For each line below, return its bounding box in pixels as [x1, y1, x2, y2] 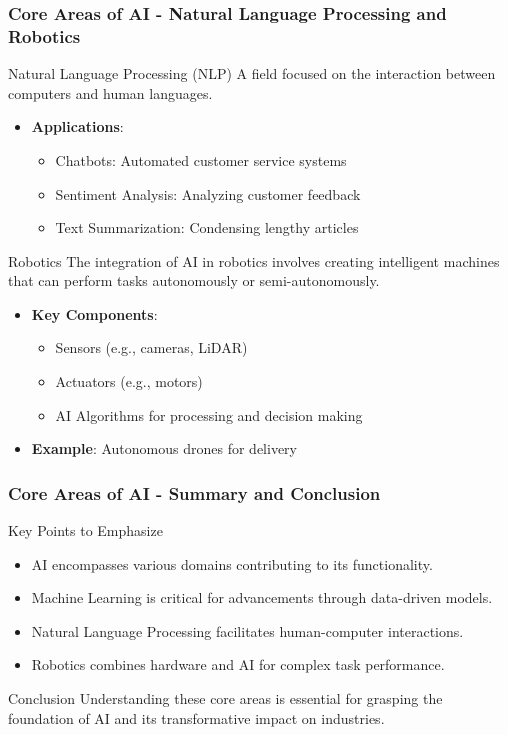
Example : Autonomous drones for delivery [31, 438, 297, 459]
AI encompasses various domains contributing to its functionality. [31, 553, 433, 574]
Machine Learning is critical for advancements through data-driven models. [31, 587, 493, 608]
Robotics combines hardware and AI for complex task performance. [31, 654, 445, 675]
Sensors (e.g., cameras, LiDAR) [55, 337, 248, 358]
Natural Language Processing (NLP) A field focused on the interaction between [8, 63, 496, 84]
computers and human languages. [8, 82, 213, 103]
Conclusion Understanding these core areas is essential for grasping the [8, 688, 443, 709]
